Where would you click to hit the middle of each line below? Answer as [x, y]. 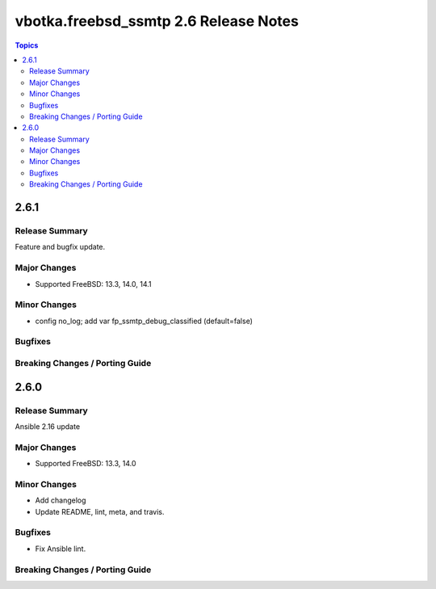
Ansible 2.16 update [48, 426]
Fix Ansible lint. [61, 549]
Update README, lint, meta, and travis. [100, 511]
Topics [27, 45]
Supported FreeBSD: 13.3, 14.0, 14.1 [94, 284]
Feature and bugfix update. [60, 247]
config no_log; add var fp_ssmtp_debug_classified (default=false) [144, 321]
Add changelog [61, 500]
